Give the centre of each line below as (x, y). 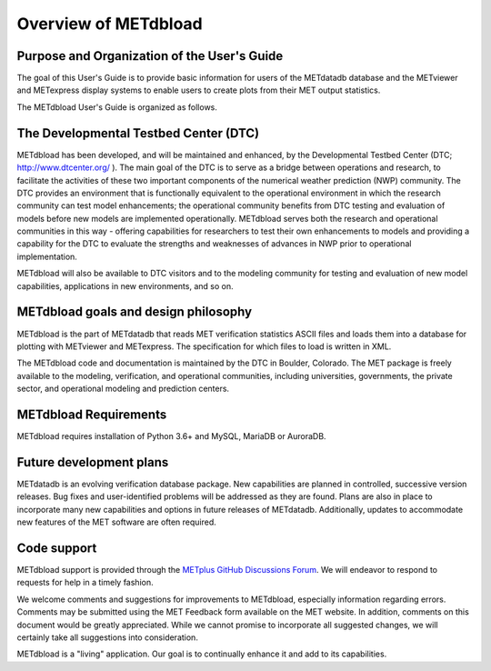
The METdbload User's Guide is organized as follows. (117, 107)
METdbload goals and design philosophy (135, 312)
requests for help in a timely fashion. (85, 583)
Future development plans (93, 462)
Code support (57, 548)
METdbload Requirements (92, 414)
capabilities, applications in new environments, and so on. (125, 285)
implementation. (47, 256)
